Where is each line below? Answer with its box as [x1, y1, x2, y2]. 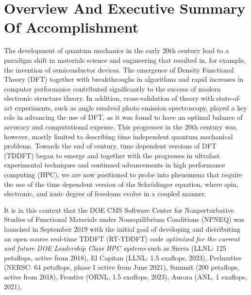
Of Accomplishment [4, 17, 139, 37]
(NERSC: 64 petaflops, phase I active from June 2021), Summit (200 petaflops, [4, 262, 240, 272]
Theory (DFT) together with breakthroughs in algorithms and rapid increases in [4, 74, 244, 84]
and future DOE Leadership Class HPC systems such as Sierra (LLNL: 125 [4, 243, 226, 253]
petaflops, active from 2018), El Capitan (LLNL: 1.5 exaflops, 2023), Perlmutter [4, 252, 242, 262]
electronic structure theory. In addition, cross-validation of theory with [4, 93, 214, 103]
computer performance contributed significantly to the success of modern [4, 83, 221, 93]
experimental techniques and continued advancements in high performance [4, 160, 225, 170]
